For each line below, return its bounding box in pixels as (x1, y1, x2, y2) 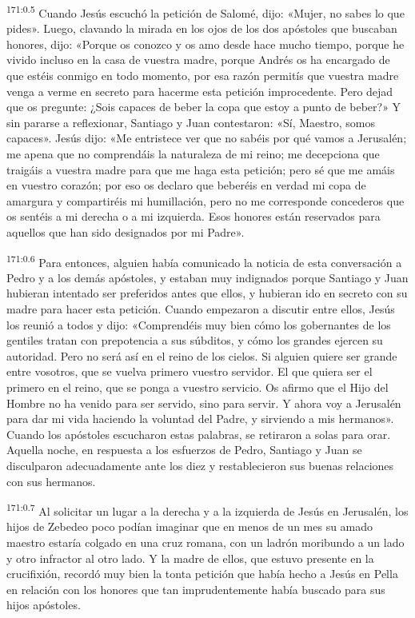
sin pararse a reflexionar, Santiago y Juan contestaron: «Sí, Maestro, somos (6, 114, 375, 130)
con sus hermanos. (6, 472, 96, 489)
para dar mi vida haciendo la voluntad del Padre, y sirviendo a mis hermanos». (6, 410, 394, 427)
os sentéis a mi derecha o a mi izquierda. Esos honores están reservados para (6, 208, 381, 225)
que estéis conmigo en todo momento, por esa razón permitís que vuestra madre (6, 67, 399, 84)
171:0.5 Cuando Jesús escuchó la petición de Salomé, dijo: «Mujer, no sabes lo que (6, 2, 405, 21)
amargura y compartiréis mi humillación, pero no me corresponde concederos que (6, 192, 405, 209)
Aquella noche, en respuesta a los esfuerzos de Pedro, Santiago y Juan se (6, 441, 362, 458)
